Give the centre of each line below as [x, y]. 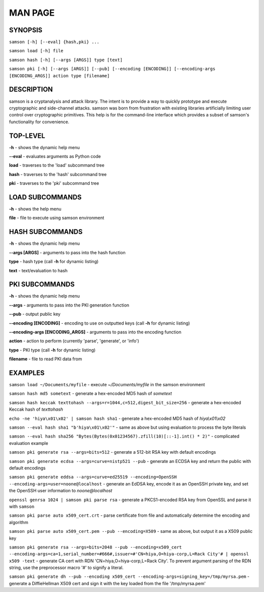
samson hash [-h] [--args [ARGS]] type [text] [66, 60]
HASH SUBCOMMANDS [46, 232]
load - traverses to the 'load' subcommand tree [57, 165]
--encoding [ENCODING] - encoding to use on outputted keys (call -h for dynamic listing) [99, 323]
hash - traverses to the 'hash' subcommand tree [58, 174]
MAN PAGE [32, 13]
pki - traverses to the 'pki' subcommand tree [54, 183]
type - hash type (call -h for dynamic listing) [54, 262]
